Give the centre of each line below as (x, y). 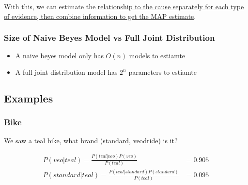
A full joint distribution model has (66, 72)
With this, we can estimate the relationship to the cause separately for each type (124, 6)
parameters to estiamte (163, 72)
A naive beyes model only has (59, 56)
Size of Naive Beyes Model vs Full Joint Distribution (109, 38)
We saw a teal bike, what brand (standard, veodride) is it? (91, 140)
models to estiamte (157, 56)
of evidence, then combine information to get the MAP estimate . (100, 16)
